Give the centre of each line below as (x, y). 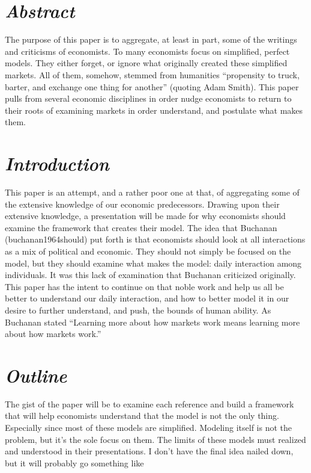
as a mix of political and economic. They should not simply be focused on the (148, 251)
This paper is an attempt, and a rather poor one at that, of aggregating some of (152, 192)
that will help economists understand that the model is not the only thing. (142, 416)
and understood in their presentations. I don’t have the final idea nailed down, (149, 451)
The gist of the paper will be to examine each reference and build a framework (149, 403)
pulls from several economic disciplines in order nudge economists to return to (148, 98)
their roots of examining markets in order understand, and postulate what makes (154, 110)
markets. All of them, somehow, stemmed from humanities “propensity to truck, (152, 74)
